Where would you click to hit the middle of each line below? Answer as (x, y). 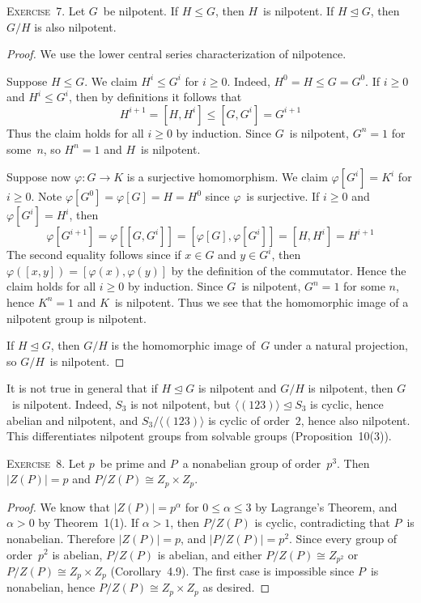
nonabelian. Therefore (61, 538)
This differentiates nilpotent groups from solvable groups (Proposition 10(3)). (199, 436)
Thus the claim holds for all (75, 132)
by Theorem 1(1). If (88, 522)
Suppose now (39, 177)
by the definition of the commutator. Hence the (289, 270)
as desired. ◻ (236, 587)
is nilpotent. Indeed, (62, 403)
